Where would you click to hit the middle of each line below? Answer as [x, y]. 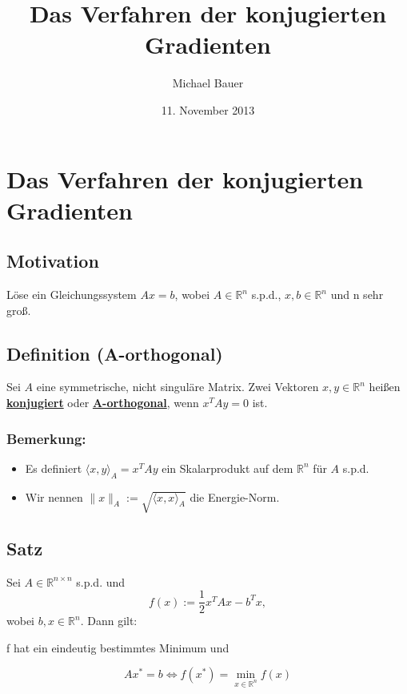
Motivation [53, 261]
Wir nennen [54, 496]
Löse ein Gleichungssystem [72, 295]
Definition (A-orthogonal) [115, 353]
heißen [385, 387]
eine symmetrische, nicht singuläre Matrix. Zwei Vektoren [178, 387]
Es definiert [54, 468]
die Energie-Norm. [235, 496]
